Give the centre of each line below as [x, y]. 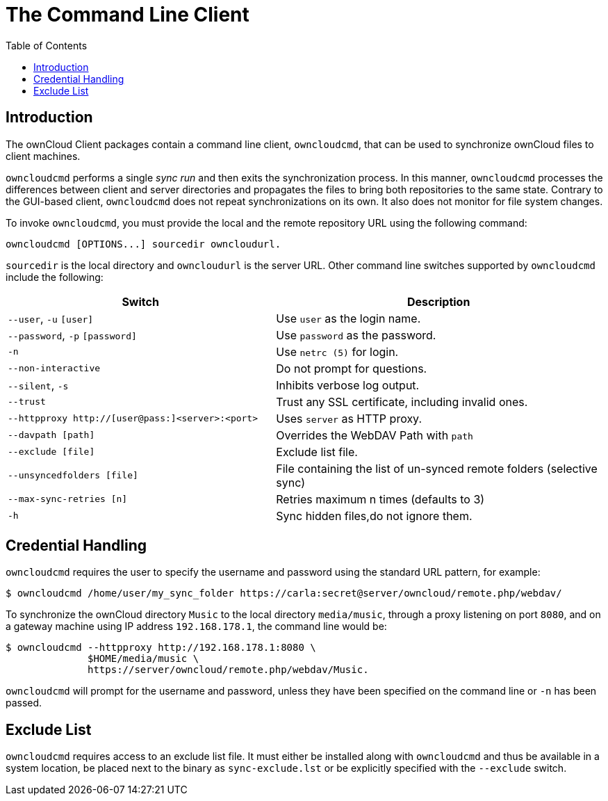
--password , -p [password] [72, 335]
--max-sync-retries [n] [68, 499]
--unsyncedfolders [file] [73, 476]
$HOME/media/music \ [143, 659]
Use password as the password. [356, 335]
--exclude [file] [51, 452]
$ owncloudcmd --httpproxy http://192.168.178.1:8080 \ [161, 648]
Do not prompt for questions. [352, 368]
